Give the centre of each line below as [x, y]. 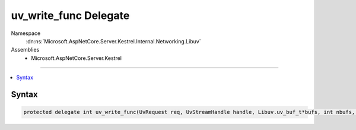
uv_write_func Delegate [70, 15]
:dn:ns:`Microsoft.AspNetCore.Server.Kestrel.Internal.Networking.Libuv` [113, 41]
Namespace [26, 33]
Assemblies [25, 50]
